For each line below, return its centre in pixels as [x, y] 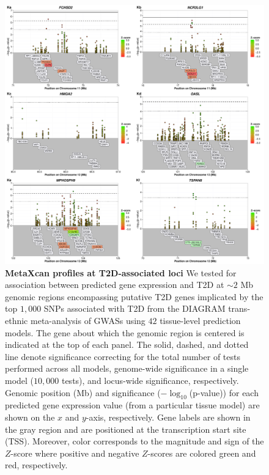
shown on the [30, 417]
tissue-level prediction [200, 320]
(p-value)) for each [224, 392]
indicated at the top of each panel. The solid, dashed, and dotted [127, 344]
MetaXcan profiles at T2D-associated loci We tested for [121, 272]
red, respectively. [36, 465]
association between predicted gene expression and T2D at [115, 285]
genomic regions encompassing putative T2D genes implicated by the [134, 296]
